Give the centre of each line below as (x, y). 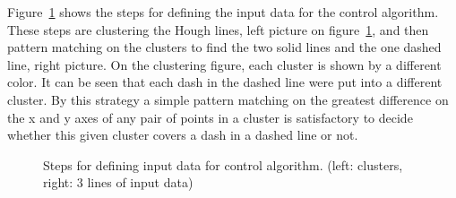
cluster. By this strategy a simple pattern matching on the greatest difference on (228, 99)
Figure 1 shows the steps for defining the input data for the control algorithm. (223, 12)
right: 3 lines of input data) (118, 182)
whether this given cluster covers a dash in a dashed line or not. (183, 135)
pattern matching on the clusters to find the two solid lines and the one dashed (224, 47)
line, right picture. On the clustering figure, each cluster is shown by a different (224, 64)
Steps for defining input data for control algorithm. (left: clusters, (223, 164)
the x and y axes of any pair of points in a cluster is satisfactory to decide (210, 117)
